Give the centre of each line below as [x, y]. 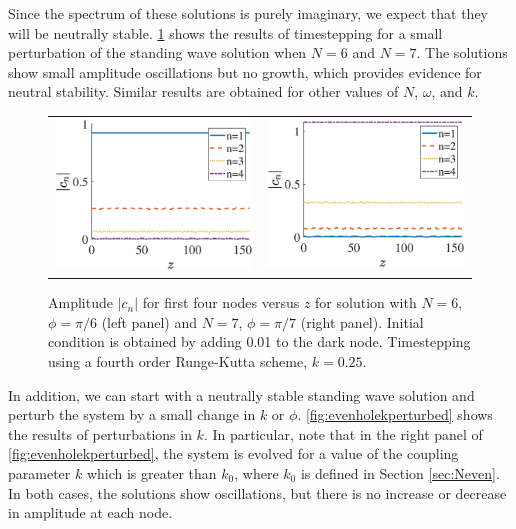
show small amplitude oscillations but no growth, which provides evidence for [245, 71]
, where [256, 472]
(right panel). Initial [362, 321]
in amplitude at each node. [90, 512]
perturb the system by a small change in [132, 414]
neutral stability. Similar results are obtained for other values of [203, 91]
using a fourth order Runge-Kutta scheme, [178, 360]
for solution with [366, 302]
